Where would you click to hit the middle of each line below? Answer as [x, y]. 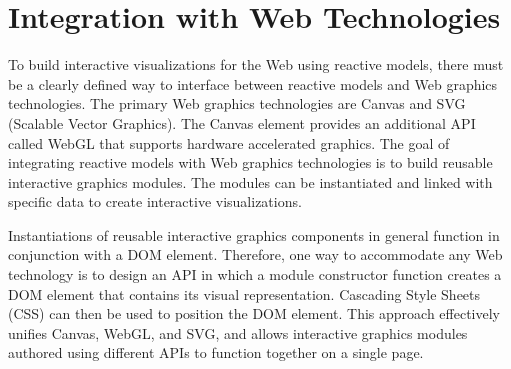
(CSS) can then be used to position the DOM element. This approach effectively [254, 313]
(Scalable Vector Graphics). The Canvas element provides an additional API [242, 122]
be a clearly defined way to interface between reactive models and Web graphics [253, 83]
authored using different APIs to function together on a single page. [216, 352]
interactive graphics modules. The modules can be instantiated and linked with [250, 181]
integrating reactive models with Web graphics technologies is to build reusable [250, 162]
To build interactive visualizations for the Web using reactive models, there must [256, 64]
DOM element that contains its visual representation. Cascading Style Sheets [244, 293]
